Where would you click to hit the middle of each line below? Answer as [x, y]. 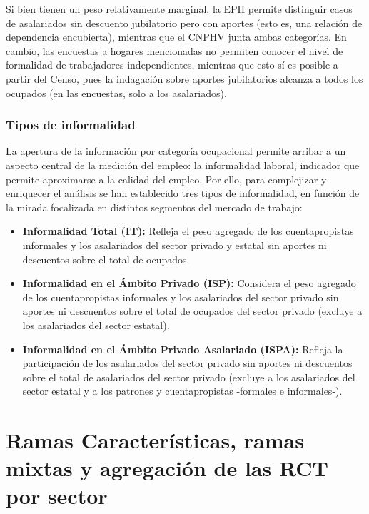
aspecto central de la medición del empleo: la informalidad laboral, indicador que [183, 165]
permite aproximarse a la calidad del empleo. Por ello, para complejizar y [166, 179]
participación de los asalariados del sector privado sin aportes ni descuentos [187, 363]
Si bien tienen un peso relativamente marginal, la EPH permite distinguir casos [179, 9]
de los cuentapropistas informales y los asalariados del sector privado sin [181, 297]
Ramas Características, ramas [155, 440]
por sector [57, 496]
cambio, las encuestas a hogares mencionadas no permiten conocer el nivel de [175, 50]
